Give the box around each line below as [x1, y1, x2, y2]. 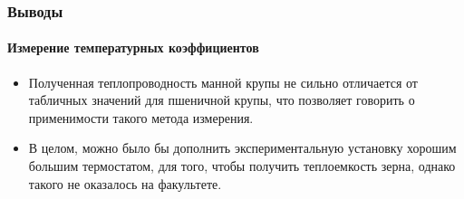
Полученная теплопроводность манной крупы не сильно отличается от [28, 72, 418, 91]
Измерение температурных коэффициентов [7, 38, 259, 57]
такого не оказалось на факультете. [28, 174, 222, 193]
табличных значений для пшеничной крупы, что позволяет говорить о [28, 90, 415, 109]
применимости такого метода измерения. [28, 108, 254, 127]
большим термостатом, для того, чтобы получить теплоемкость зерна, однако [28, 156, 456, 175]
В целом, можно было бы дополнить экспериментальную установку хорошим [28, 138, 457, 157]
